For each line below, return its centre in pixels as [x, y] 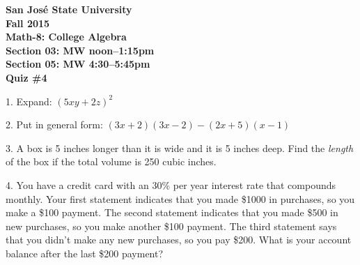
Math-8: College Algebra [66, 37]
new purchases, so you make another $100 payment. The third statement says [171, 226]
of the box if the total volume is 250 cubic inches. [111, 161]
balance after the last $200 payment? [85, 253]
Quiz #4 [26, 77]
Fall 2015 [28, 23]
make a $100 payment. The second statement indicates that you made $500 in [172, 212]
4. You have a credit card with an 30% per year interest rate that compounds [171, 184]
